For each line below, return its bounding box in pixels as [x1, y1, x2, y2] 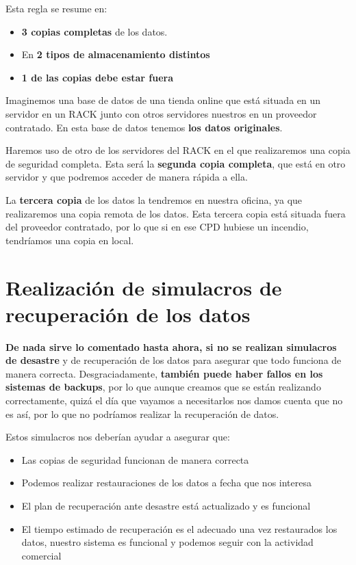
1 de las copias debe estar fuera [21, 70, 174, 84]
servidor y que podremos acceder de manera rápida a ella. [5, 170, 248, 184]
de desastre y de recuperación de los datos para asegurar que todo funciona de [5, 353, 342, 367]
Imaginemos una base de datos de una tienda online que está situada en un [5, 93, 321, 107]
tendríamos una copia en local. [5, 233, 134, 247]
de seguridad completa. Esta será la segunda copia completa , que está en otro [5, 156, 346, 170]
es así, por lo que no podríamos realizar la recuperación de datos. [5, 406, 279, 421]
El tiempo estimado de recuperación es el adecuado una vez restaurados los [21, 521, 338, 536]
